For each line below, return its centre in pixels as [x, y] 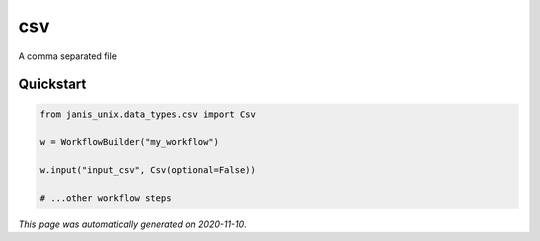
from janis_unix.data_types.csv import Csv [148, 114]
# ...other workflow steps [105, 198]
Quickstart [52, 84]
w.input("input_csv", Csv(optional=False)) [148, 170]
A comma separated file [67, 56]
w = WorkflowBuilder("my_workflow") [129, 142]
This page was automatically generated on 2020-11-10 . [132, 224]
